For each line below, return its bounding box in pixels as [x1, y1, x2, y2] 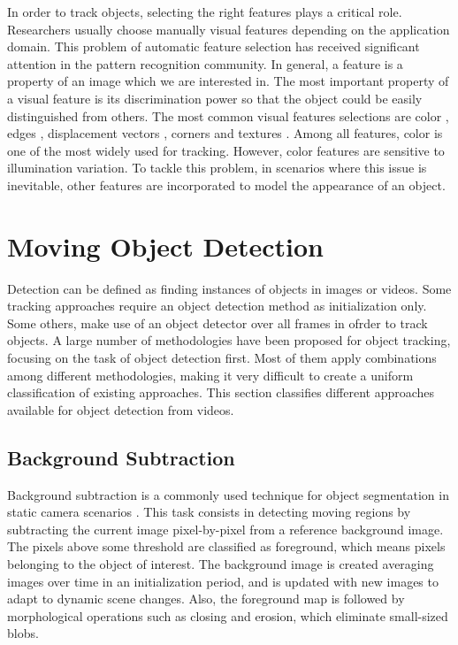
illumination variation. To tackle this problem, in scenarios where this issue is [7, 158, 427, 177]
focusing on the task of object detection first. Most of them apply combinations [7, 349, 437, 367]
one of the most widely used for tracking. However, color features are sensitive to [7, 141, 445, 159]
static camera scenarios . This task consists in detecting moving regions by [7, 503, 411, 521]
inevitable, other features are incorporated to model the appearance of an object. [7, 175, 446, 194]
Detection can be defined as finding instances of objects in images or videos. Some [7, 279, 452, 297]
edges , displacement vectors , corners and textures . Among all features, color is [7, 124, 443, 142]
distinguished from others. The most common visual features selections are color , [7, 106, 449, 125]
